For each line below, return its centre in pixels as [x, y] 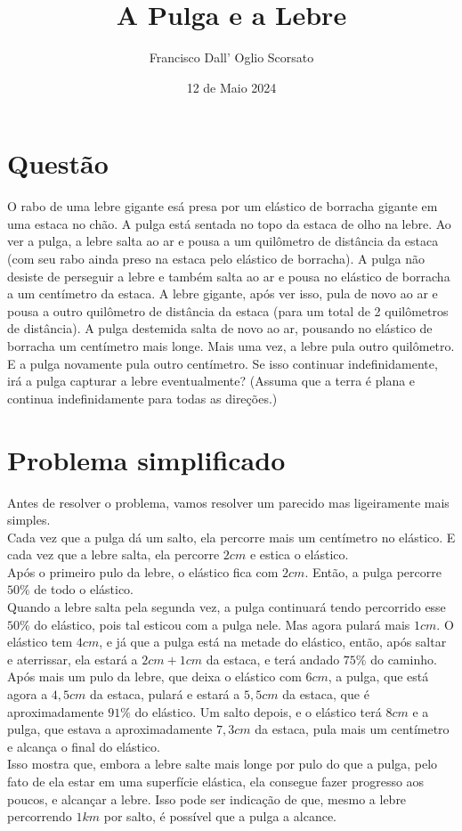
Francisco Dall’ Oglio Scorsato [231, 57]
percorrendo [40, 816]
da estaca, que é [326, 694]
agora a [28, 694]
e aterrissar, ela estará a [73, 659]
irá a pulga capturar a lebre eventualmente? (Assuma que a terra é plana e [211, 381]
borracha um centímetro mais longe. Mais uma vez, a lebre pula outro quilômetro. [231, 346]
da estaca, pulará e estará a [165, 694]
